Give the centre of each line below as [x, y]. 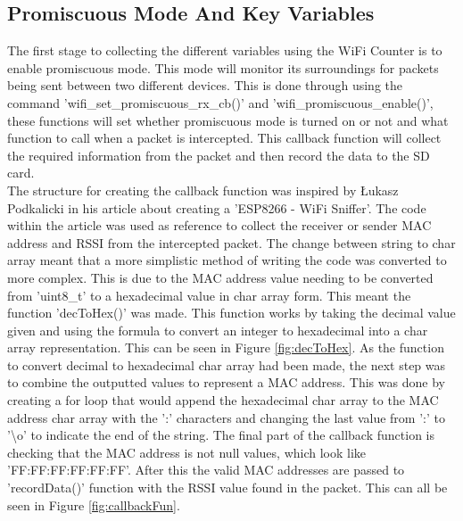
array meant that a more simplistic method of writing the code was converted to [227, 260]
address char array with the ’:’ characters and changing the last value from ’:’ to [226, 417]
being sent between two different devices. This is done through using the [205, 85]
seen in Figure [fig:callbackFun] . [94, 504]
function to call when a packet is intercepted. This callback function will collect [224, 138]
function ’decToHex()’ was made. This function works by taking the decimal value [231, 313]
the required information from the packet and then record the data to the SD [219, 155]
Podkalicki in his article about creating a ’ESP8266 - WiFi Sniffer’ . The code [217, 207]
